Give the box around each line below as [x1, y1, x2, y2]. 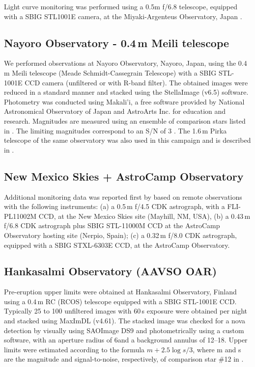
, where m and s [193, 344, 241, 354]
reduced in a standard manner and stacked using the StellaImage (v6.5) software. [4, 87, 249, 97]
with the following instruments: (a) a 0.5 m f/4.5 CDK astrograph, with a [4, 201, 225, 211]
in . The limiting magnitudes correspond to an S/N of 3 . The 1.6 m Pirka [4, 125, 227, 135]
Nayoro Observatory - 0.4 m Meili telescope [4, 35, 229, 50]
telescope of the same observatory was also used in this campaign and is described [4, 135, 251, 145]
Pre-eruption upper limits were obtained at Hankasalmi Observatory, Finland [4, 287, 237, 297]
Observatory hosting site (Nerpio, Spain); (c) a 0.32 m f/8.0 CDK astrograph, [4, 230, 237, 240]
